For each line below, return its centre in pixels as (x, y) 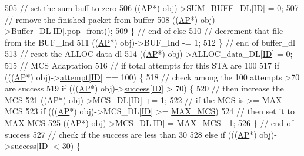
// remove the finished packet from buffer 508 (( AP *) (101, 19)
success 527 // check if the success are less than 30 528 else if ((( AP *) (131, 134)
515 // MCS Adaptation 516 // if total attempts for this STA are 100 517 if (142, 65)
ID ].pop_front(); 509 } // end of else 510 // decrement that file (168, 31)
